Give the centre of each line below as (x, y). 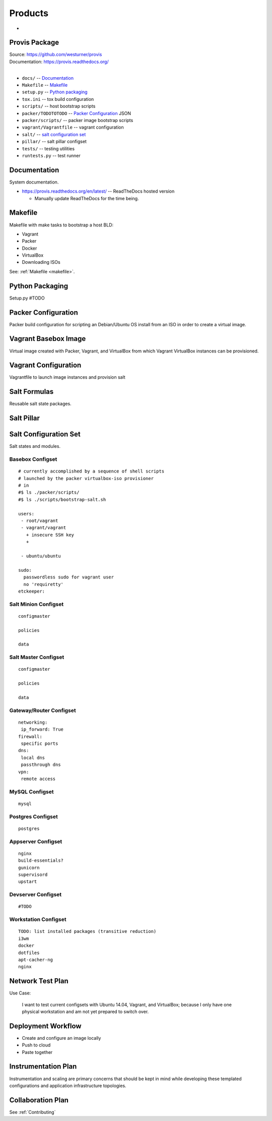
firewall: (30, 736)
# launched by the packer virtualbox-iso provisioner (86, 478)
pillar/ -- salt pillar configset (54, 142)
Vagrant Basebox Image (48, 339)
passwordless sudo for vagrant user (69, 577)
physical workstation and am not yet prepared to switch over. (85, 1012)
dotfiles (29, 953)
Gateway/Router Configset (43, 710)
